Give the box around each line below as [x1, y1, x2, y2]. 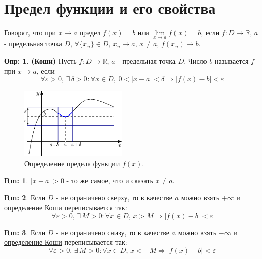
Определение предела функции [24, 158, 120, 168]
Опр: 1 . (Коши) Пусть [4, 55, 77, 66]
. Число [184, 55, 207, 66]
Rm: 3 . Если [4, 226, 46, 237]
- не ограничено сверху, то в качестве [56, 192, 172, 203]
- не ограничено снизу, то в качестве [56, 226, 169, 237]
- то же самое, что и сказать [66, 175, 153, 186]
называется [214, 55, 249, 66]
